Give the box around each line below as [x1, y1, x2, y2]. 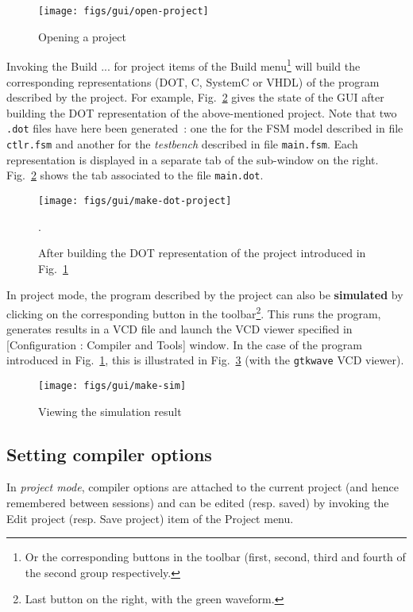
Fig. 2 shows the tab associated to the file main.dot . [6, 167, 264, 183]
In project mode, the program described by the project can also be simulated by [6, 287, 403, 303]
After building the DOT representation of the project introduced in [38, 244, 366, 261]
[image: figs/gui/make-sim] [38, 379, 187, 391]
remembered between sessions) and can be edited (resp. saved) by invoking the [6, 495, 389, 511]
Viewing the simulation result [38, 402, 182, 419]
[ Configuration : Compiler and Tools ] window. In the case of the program [6, 336, 362, 352]
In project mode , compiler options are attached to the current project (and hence [6, 479, 399, 495]
